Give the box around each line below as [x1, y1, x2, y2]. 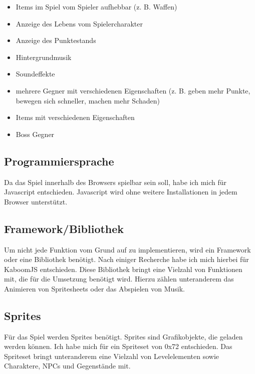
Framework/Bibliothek [4, 220, 124, 236]
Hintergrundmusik [16, 51, 72, 62]
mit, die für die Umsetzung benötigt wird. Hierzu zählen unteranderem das [4, 273, 234, 284]
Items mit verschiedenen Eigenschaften [16, 112, 135, 122]
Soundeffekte [16, 68, 55, 79]
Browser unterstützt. [4, 196, 68, 206]
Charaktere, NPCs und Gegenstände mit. [4, 360, 131, 371]
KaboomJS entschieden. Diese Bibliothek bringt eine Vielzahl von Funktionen [4, 263, 242, 274]
